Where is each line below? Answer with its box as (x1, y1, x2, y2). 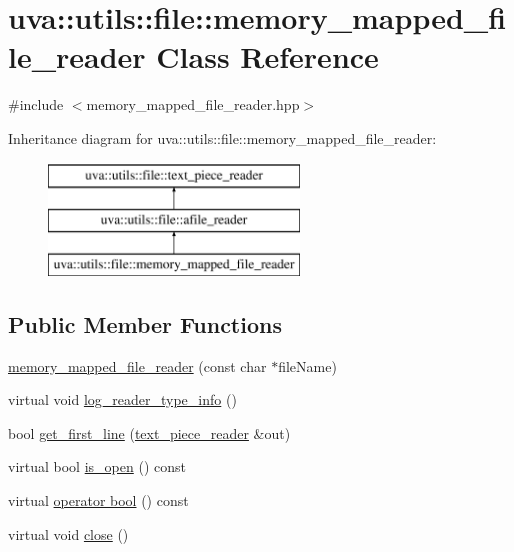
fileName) (278, 355, 337, 376)
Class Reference (156, 36, 379, 77)
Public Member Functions (8, 308, 282, 339)
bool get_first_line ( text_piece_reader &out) (8, 422, 291, 443)
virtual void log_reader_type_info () (8, 389, 237, 410)
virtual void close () (8, 523, 129, 544)
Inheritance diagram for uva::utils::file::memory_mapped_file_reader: (8, 127, 437, 148)
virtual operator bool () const (8, 490, 189, 511)
